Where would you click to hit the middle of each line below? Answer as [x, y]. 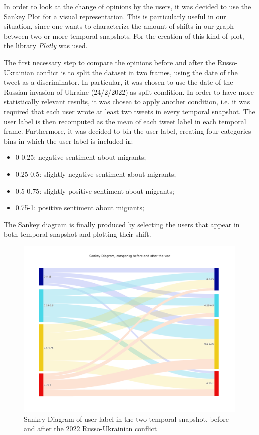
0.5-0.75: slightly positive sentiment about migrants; [95, 191]
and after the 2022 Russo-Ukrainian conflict [91, 428]
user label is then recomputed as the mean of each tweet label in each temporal [125, 121]
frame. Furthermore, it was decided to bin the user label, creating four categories [128, 131]
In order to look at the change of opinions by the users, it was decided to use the [128, 6]
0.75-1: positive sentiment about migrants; [80, 208]
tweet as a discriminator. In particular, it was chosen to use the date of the [119, 82]
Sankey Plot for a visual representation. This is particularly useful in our [115, 16]
